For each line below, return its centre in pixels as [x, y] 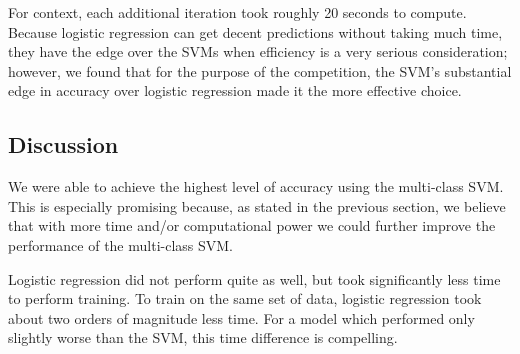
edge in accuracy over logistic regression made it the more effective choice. [235, 90]
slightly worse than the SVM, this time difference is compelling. [203, 337]
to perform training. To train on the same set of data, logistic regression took [245, 298]
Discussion [63, 144]
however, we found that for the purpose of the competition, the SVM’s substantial [260, 70]
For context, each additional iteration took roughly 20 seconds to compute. [237, 12]
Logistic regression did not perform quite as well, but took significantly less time [254, 278]
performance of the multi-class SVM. [121, 244]
